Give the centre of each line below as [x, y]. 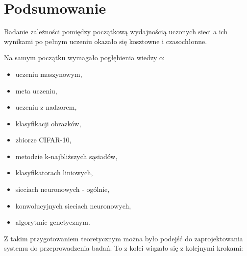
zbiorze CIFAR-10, [43, 140]
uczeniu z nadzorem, [46, 107]
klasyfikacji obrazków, [48, 123]
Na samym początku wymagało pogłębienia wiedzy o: [84, 58]
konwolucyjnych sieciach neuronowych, [73, 205]
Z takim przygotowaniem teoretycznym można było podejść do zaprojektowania [123, 238]
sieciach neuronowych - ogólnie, [62, 189]
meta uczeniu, [36, 90]
